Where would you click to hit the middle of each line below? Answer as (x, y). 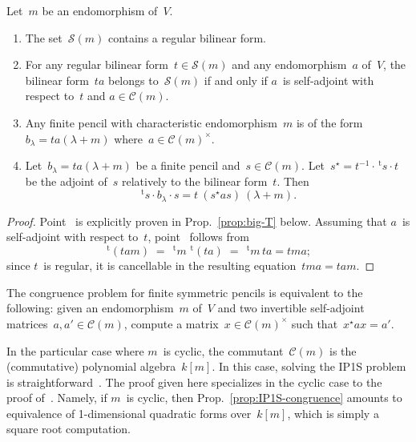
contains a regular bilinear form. (187, 37)
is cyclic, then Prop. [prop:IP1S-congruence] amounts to (264, 398)
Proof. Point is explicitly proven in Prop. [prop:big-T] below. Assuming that (197, 221)
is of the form (329, 122)
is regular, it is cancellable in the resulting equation (170, 265)
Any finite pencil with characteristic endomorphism (151, 122)
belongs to (133, 80)
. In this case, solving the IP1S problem (309, 366)
